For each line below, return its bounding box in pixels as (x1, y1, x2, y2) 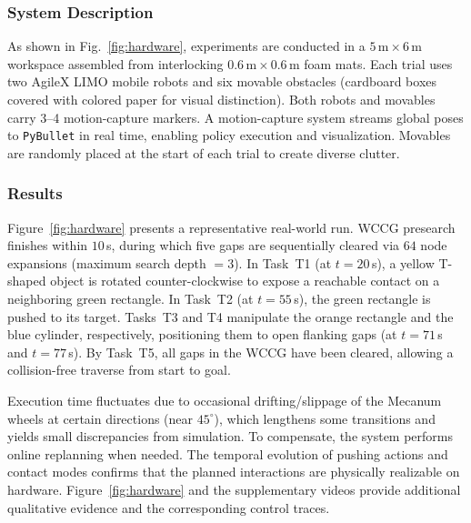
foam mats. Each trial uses (304, 54, 453, 73)
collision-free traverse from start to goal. (7, 360, 231, 379)
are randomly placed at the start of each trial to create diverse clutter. (7, 143, 400, 162)
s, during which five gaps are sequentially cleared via (106, 236, 400, 255)
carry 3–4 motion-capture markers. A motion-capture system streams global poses (7, 107, 464, 126)
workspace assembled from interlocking (7, 54, 224, 73)
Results (7, 182, 63, 205)
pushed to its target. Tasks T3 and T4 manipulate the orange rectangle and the (7, 307, 454, 326)
